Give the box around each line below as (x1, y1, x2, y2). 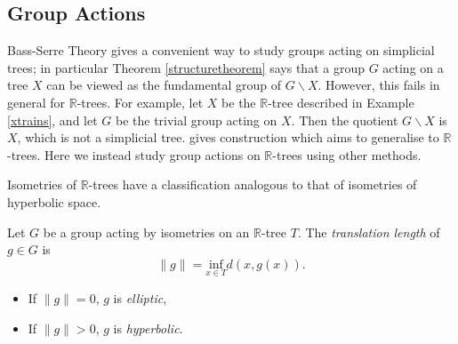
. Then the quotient (291, 110, 398, 129)
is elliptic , (113, 288, 167, 307)
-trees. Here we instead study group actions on (7, 145, 261, 164)
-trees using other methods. (272, 145, 422, 164)
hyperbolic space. (7, 192, 101, 211)
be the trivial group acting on (115, 110, 277, 129)
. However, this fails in (317, 76, 440, 94)
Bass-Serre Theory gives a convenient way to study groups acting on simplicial (7, 41, 435, 60)
